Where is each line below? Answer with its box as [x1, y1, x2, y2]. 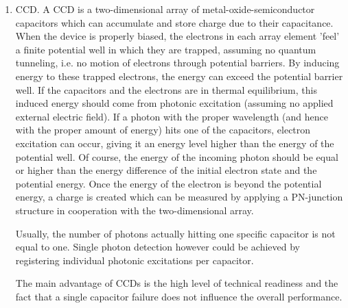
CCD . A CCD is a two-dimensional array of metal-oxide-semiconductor [15, 2, 315, 16]
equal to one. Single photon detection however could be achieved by [15, 240, 300, 254]
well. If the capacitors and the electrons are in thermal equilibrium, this [15, 82, 317, 97]
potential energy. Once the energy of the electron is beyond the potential [15, 176, 322, 190]
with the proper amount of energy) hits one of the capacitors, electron [15, 123, 311, 137]
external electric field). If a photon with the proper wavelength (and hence [15, 109, 328, 123]
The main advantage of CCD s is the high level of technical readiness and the [15, 276, 338, 290]
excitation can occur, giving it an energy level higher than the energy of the [15, 136, 334, 150]
